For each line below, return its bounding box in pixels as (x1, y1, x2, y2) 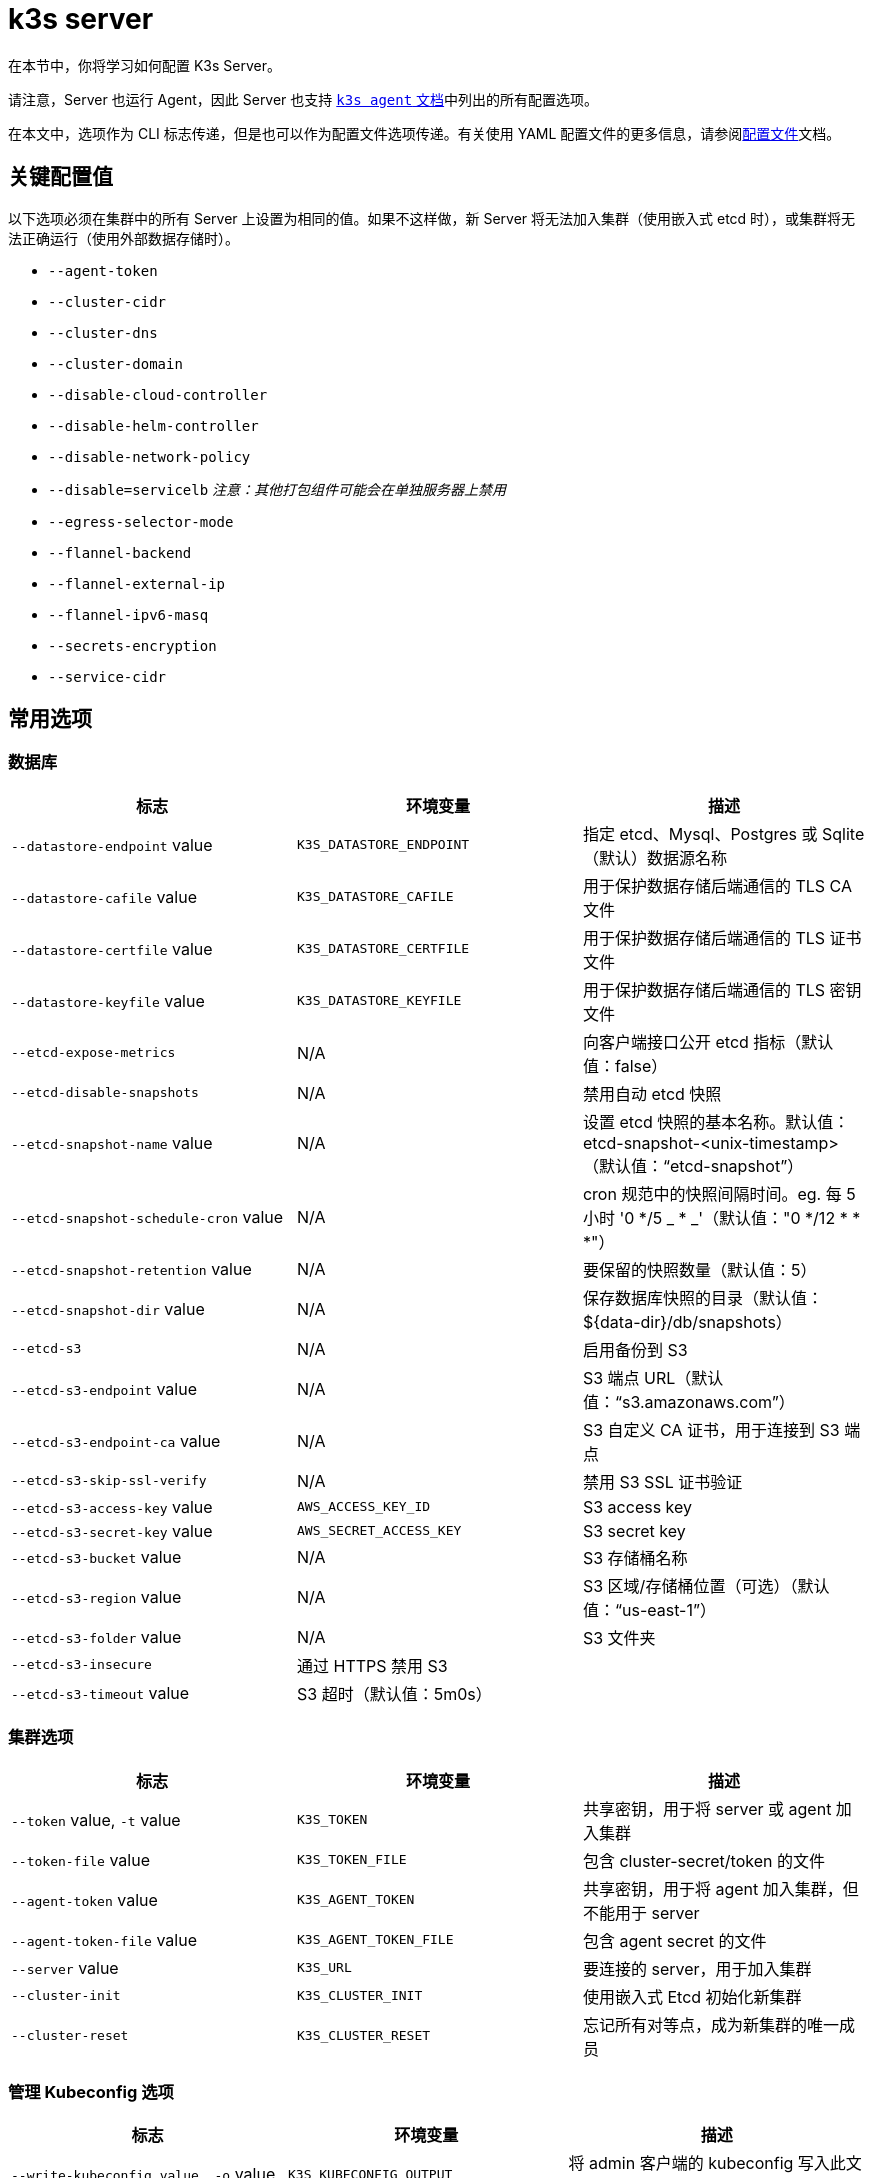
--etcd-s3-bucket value (11, 1546, 182, 1567)
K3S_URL (296, 1960, 352, 1976)
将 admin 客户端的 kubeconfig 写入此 (568, 2153, 846, 2174)
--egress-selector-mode (48, 513, 234, 530)
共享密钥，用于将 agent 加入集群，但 (582, 1878, 859, 1899)
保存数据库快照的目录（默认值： (582, 1287, 823, 1308)
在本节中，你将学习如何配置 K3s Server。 (8, 56, 281, 74)
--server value (11, 1957, 119, 1978)
